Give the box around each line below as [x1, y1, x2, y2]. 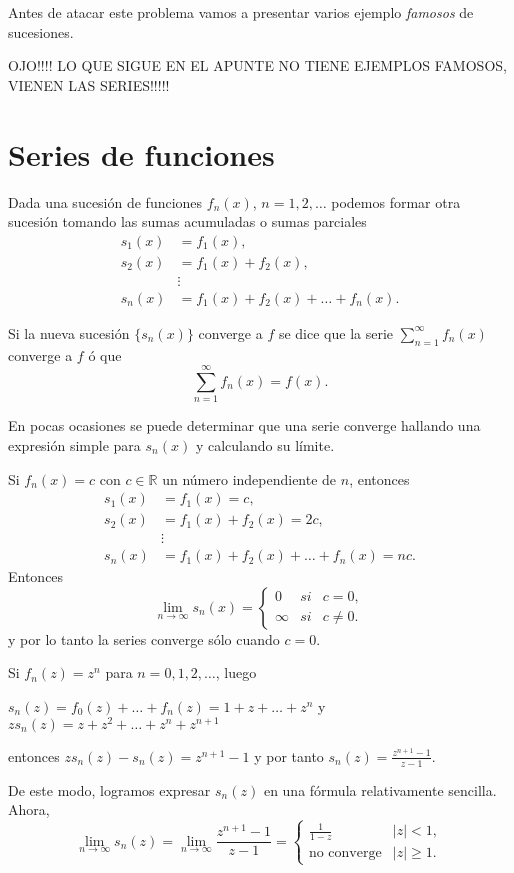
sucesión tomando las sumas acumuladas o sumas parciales [8, 211, 367, 232]
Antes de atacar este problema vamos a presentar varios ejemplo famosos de [8, 2, 474, 22]
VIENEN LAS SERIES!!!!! [8, 74, 170, 95]
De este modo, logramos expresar [8, 779, 211, 800]
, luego [215, 662, 257, 683]
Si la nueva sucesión [8, 322, 130, 343]
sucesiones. [8, 21, 74, 42]
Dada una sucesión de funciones [8, 191, 203, 212]
